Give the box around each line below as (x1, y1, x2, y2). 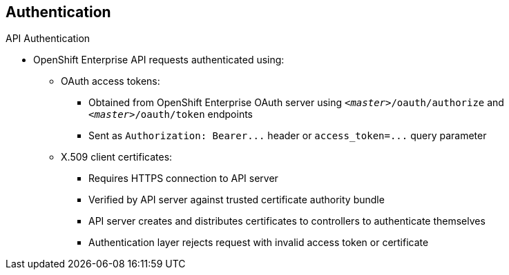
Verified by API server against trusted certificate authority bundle (88, 194, 385, 206)
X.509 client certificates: (61, 151, 173, 163)
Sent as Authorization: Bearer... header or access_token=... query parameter (88, 130, 487, 142)
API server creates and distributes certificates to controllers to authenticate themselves (88, 215, 486, 227)
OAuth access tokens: (61, 75, 160, 88)
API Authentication (6, 32, 90, 45)
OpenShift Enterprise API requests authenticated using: (33, 54, 285, 66)
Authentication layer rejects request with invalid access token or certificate (88, 236, 429, 249)
